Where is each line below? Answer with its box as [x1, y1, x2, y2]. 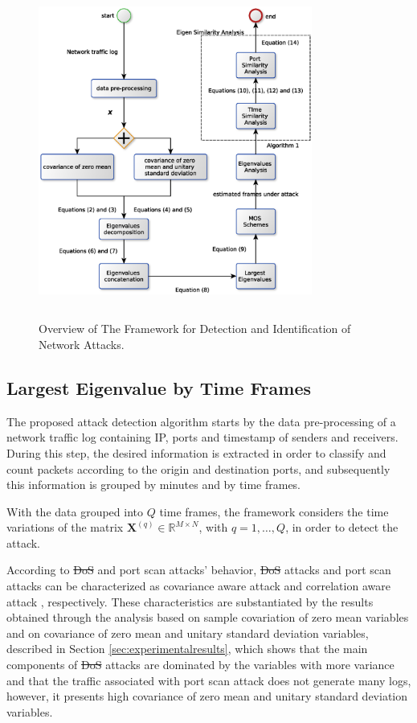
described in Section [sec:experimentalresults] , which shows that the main [6, 640, 368, 657]
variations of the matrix [6, 519, 124, 536]
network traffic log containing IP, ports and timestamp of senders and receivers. [6, 429, 399, 446]
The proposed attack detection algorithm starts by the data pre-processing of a [6, 413, 396, 429]
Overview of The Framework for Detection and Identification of [39, 320, 351, 337]
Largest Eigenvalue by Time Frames [6, 375, 312, 400]
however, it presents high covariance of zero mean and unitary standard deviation [6, 688, 408, 705]
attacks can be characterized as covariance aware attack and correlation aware [6, 577, 390, 594]
